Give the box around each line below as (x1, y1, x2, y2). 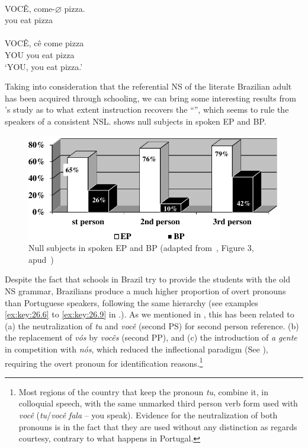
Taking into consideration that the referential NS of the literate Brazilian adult (5, 80, 292, 93)
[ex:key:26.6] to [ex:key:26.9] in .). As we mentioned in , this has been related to (5, 308, 294, 320)
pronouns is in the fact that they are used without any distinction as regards (18, 420, 297, 433)
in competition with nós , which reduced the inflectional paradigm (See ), (5, 342, 268, 355)
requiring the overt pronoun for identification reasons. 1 (5, 355, 203, 369)
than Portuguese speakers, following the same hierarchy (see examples (5, 296, 258, 309)
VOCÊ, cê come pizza (5, 37, 84, 49)
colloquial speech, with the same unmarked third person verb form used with (18, 397, 298, 409)
